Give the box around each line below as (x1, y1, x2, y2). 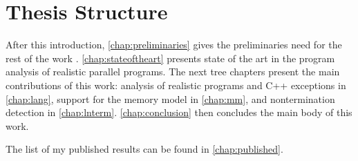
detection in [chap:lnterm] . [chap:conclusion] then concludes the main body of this (6, 105, 352, 120)
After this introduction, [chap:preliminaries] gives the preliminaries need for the (6, 37, 342, 52)
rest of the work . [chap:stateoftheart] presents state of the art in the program (6, 50, 335, 65)
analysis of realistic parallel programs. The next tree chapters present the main (6, 64, 340, 79)
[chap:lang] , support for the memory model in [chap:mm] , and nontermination (6, 91, 335, 106)
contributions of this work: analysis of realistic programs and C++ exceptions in (6, 77, 346, 92)
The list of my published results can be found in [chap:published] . (6, 142, 283, 156)
